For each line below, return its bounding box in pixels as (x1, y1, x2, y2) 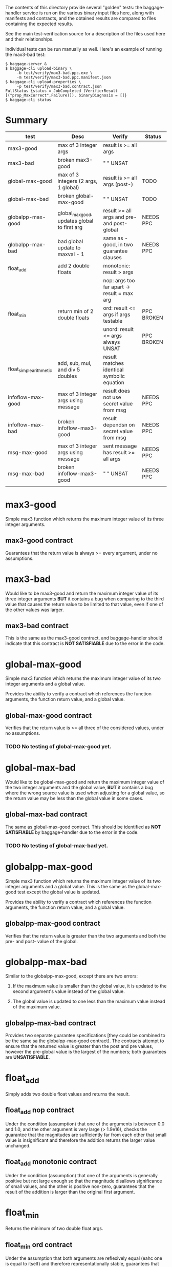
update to (57, 244, 81, 251)
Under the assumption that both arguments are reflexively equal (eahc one (5, 1255, 163, 1261)
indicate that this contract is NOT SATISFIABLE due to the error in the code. (5, 640, 165, 647)
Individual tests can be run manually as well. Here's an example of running (5, 46, 162, 52)
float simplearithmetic (8, 365, 52, 374)
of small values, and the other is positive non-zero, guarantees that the (5, 1183, 155, 1190)
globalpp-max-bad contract (5, 1019, 96, 1027)
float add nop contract (5, 1106, 74, 1116)
